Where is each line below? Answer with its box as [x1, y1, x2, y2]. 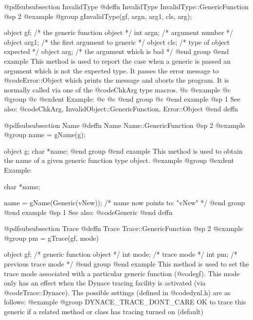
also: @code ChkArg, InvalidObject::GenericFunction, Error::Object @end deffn [4, 103, 238, 113]
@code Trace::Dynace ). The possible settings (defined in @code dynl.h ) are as [4, 287, 231, 297]
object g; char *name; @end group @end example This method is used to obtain [4, 145, 243, 156]
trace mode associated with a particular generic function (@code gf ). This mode [4, 268, 240, 278]
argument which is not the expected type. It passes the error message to [4, 65, 219, 75]
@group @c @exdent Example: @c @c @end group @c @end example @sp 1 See [4, 94, 240, 104]
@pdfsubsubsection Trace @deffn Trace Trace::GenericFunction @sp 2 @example [4, 223, 243, 233]
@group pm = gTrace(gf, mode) [4, 232, 99, 243]
